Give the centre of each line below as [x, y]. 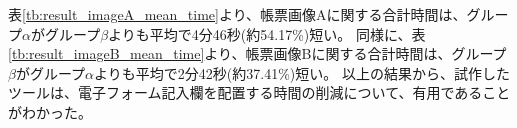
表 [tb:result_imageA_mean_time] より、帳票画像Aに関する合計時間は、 [237, 14]
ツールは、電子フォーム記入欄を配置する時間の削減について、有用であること [259, 92]
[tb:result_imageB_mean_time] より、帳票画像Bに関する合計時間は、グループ [257, 53]
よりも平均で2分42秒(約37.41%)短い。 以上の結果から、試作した [302, 72]
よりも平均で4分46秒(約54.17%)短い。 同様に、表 [267, 33]
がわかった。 [50, 111]
